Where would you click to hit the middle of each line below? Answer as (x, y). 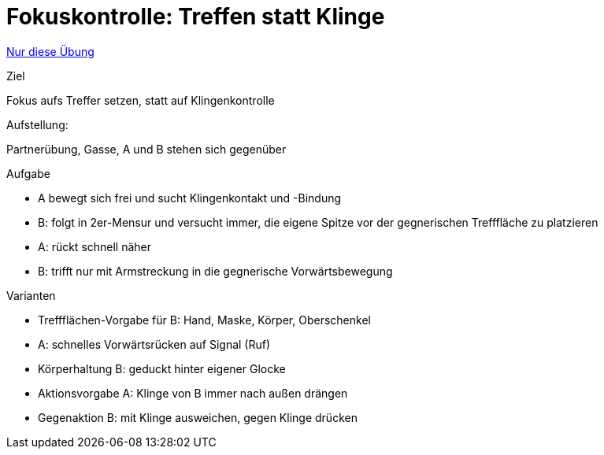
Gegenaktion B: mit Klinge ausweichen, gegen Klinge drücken (198, 417)
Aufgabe (28, 173)
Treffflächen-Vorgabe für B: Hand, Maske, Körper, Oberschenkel (204, 320)
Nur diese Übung (50, 51)
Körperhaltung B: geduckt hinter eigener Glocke (162, 368)
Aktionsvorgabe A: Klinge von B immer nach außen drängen (193, 393)
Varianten (31, 295)
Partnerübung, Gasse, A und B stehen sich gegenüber (146, 149)
